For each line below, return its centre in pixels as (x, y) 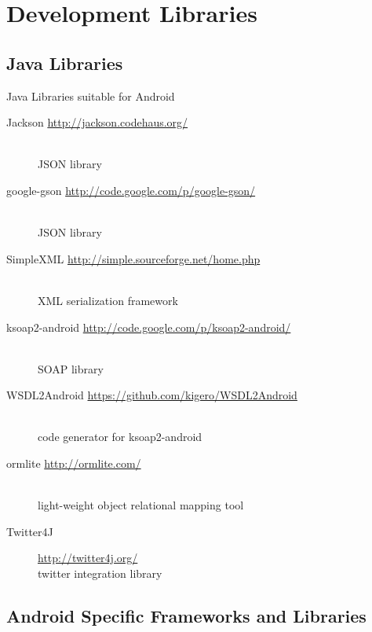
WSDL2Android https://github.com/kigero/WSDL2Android (152, 395)
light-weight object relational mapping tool (141, 505)
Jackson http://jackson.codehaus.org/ (97, 122)
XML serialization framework (108, 300)
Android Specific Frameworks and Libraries (186, 616)
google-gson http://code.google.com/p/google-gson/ (131, 190)
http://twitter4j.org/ (88, 558)
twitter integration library (100, 573)
